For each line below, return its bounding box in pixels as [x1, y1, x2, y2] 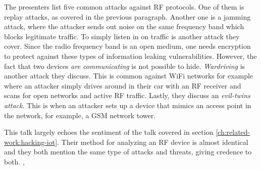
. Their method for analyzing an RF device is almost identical [57, 136, 248, 147]
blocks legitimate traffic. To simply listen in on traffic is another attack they [4, 31, 240, 41]
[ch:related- [216, 127, 250, 137]
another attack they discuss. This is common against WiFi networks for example [4, 70, 253, 81]
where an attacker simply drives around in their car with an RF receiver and [4, 80, 241, 91]
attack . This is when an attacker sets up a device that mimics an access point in [4, 100, 251, 110]
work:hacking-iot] [4, 136, 58, 147]
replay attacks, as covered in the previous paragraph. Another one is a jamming [4, 11, 251, 22]
